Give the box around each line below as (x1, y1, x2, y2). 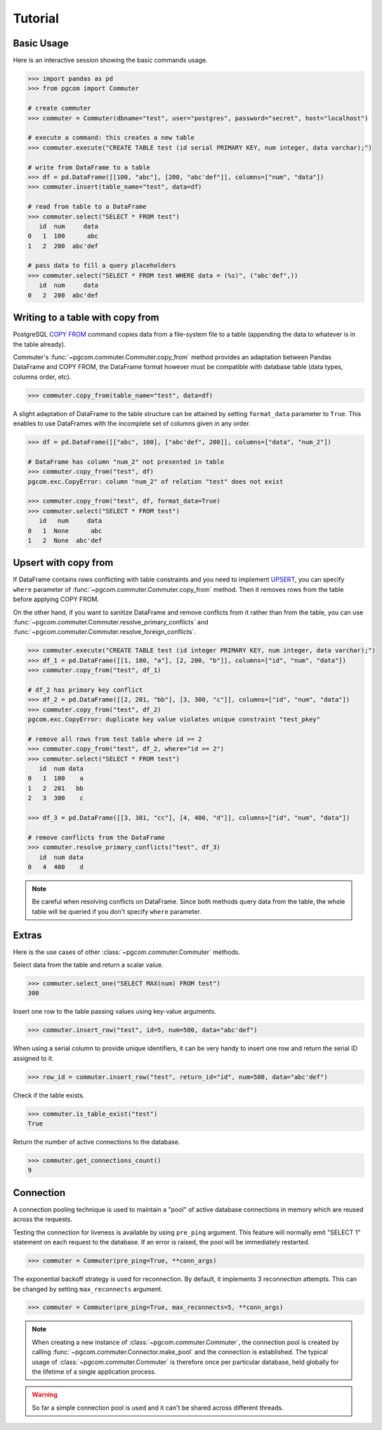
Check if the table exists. (13, 1090, 85, 1100)
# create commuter (27, 104, 91, 112)
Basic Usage (13, 37, 69, 49)
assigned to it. (13, 1054, 54, 1062)
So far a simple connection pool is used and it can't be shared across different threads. (32, 1403, 284, 1412)
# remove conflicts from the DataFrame (27, 833, 165, 842)
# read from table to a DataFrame (27, 202, 147, 211)
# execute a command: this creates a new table (27, 134, 195, 142)
